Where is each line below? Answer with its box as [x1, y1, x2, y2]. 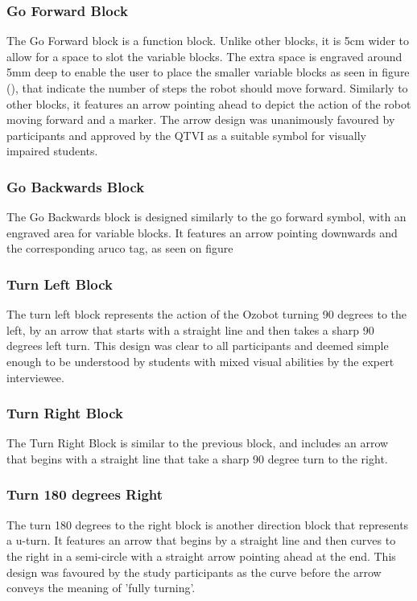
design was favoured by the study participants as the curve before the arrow [6, 563, 382, 580]
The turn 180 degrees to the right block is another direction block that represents [6, 516, 409, 533]
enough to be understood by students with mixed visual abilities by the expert [6, 352, 394, 369]
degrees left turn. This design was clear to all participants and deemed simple [6, 337, 389, 354]
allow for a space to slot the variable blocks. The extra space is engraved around [6, 47, 403, 64]
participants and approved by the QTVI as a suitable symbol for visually [6, 126, 366, 143]
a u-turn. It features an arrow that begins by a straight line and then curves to [6, 532, 396, 549]
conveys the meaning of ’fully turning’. [6, 579, 196, 596]
